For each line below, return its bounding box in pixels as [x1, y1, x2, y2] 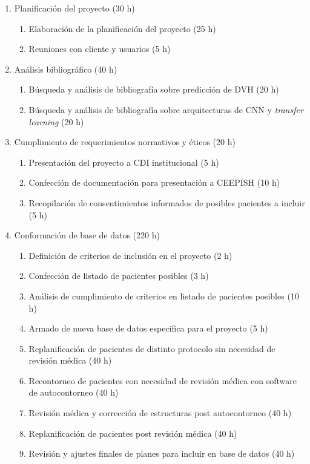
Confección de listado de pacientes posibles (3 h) [28, 269, 209, 282]
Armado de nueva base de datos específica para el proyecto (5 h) [28, 322, 268, 335]
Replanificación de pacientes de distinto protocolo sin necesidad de [28, 342, 275, 355]
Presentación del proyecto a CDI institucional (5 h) [28, 155, 219, 168]
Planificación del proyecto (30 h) [14, 2, 135, 14]
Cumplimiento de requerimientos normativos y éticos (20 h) [14, 136, 236, 148]
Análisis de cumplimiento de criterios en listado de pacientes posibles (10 [28, 289, 299, 302]
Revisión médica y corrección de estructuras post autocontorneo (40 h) [28, 407, 292, 419]
